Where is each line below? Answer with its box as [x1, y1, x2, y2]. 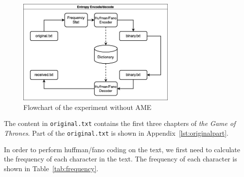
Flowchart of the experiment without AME [23, 102, 152, 112]
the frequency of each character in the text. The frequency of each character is [4, 154, 237, 164]
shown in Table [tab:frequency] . [4, 163, 99, 173]
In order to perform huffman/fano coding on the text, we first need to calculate [4, 144, 240, 154]
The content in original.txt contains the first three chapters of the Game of [4, 118, 236, 128]
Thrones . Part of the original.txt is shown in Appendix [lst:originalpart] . [4, 127, 228, 138]
